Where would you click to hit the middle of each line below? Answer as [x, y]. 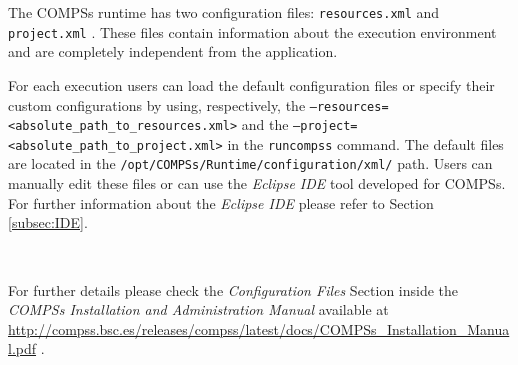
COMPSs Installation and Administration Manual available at [198, 309]
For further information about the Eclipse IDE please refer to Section [221, 202]
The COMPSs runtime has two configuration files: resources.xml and [224, 12]
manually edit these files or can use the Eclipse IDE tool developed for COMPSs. [257, 183]
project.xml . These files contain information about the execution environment [252, 31]
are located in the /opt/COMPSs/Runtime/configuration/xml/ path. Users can [250, 163]
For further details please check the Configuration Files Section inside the [233, 289]
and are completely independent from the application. [173, 51]
